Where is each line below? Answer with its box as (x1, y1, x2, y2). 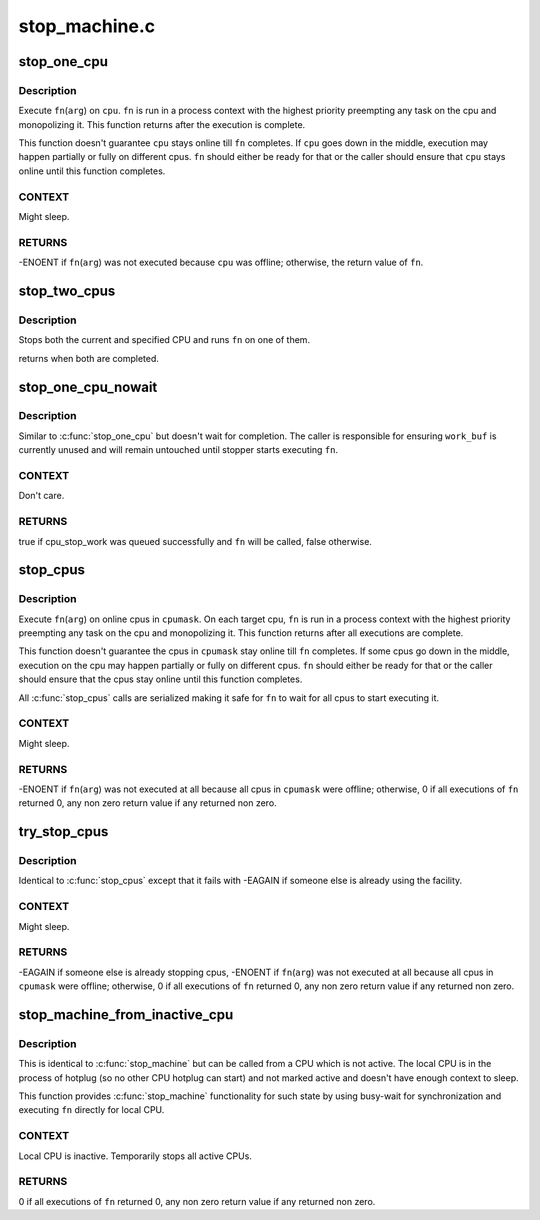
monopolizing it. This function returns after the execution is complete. (18, 118, 306, 130)
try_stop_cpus (18, 823, 109, 840)
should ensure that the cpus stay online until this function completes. (18, 673, 303, 685)
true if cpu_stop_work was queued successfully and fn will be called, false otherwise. (18, 535, 372, 547)
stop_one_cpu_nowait (18, 378, 158, 395)
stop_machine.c (18, 15, 155, 37)
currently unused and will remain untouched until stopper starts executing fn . (18, 444, 339, 456)
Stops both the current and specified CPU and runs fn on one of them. (18, 334, 310, 346)
